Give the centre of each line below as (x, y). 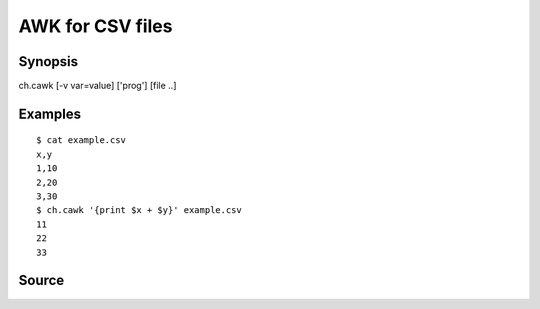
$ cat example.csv (81, 140)
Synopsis (48, 61)
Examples (50, 113)
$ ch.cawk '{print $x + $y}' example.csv (139, 210)
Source (41, 280)
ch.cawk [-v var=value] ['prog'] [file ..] (97, 86)
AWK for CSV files (95, 26)
